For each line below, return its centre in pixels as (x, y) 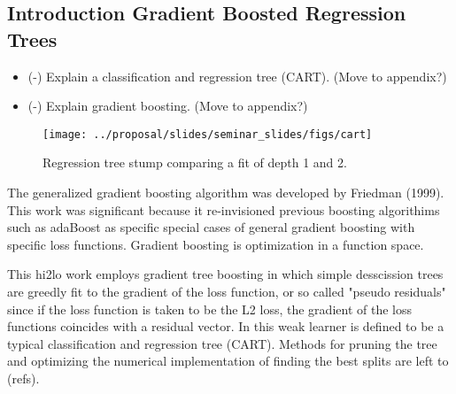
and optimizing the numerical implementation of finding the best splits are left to (228, 361)
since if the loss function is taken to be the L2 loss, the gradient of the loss (209, 309)
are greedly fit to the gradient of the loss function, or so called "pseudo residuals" (227, 291)
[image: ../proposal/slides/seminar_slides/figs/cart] (208, 134)
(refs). (23, 378)
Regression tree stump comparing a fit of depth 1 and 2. (195, 162)
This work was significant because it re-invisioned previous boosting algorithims (224, 209)
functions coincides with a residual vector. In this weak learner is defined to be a (226, 326)
